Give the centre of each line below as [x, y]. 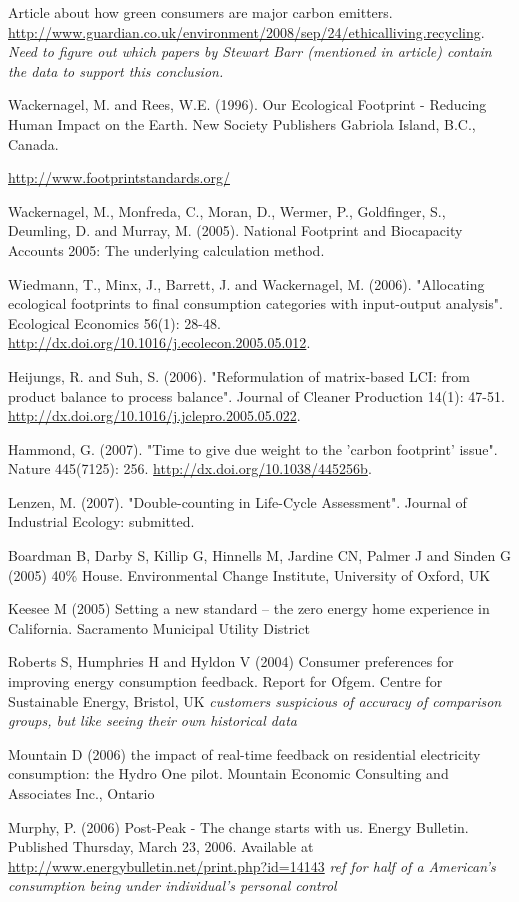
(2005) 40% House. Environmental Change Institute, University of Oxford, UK [249, 574]
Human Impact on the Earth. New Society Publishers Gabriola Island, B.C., [242, 123]
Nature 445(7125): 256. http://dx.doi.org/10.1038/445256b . [190, 468]
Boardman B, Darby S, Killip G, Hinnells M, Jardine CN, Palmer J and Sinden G [259, 555]
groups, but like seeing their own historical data [152, 720]
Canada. [33, 143]
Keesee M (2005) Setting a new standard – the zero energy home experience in [249, 608]
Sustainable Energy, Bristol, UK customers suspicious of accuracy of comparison [255, 700]
